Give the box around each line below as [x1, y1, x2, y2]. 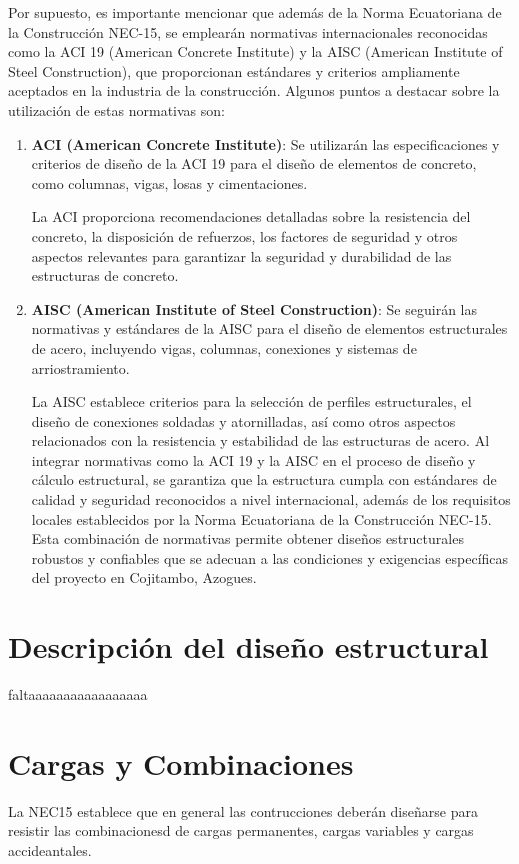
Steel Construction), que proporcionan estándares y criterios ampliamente [8, 60, 460, 81]
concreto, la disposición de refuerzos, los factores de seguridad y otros [31, 225, 458, 246]
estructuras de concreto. [31, 265, 179, 286]
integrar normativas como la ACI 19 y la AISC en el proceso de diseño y [31, 449, 476, 470]
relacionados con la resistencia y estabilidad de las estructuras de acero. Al [31, 430, 490, 451]
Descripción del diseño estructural [8, 626, 489, 667]
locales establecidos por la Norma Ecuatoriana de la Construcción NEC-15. [31, 508, 492, 529]
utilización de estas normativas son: [8, 99, 225, 120]
